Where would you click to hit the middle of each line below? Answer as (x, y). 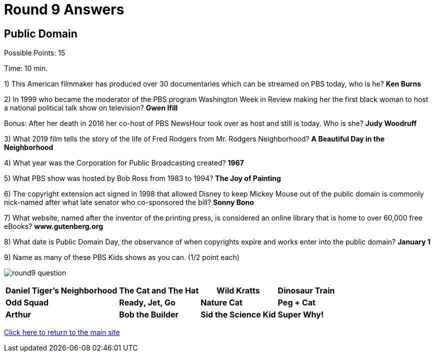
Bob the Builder (149, 315)
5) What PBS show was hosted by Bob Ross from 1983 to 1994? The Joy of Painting (142, 178)
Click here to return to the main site (62, 332)
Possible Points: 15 (35, 53)
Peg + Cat (296, 303)
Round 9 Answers (64, 9)
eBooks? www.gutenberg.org (54, 226)
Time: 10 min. (26, 68)
